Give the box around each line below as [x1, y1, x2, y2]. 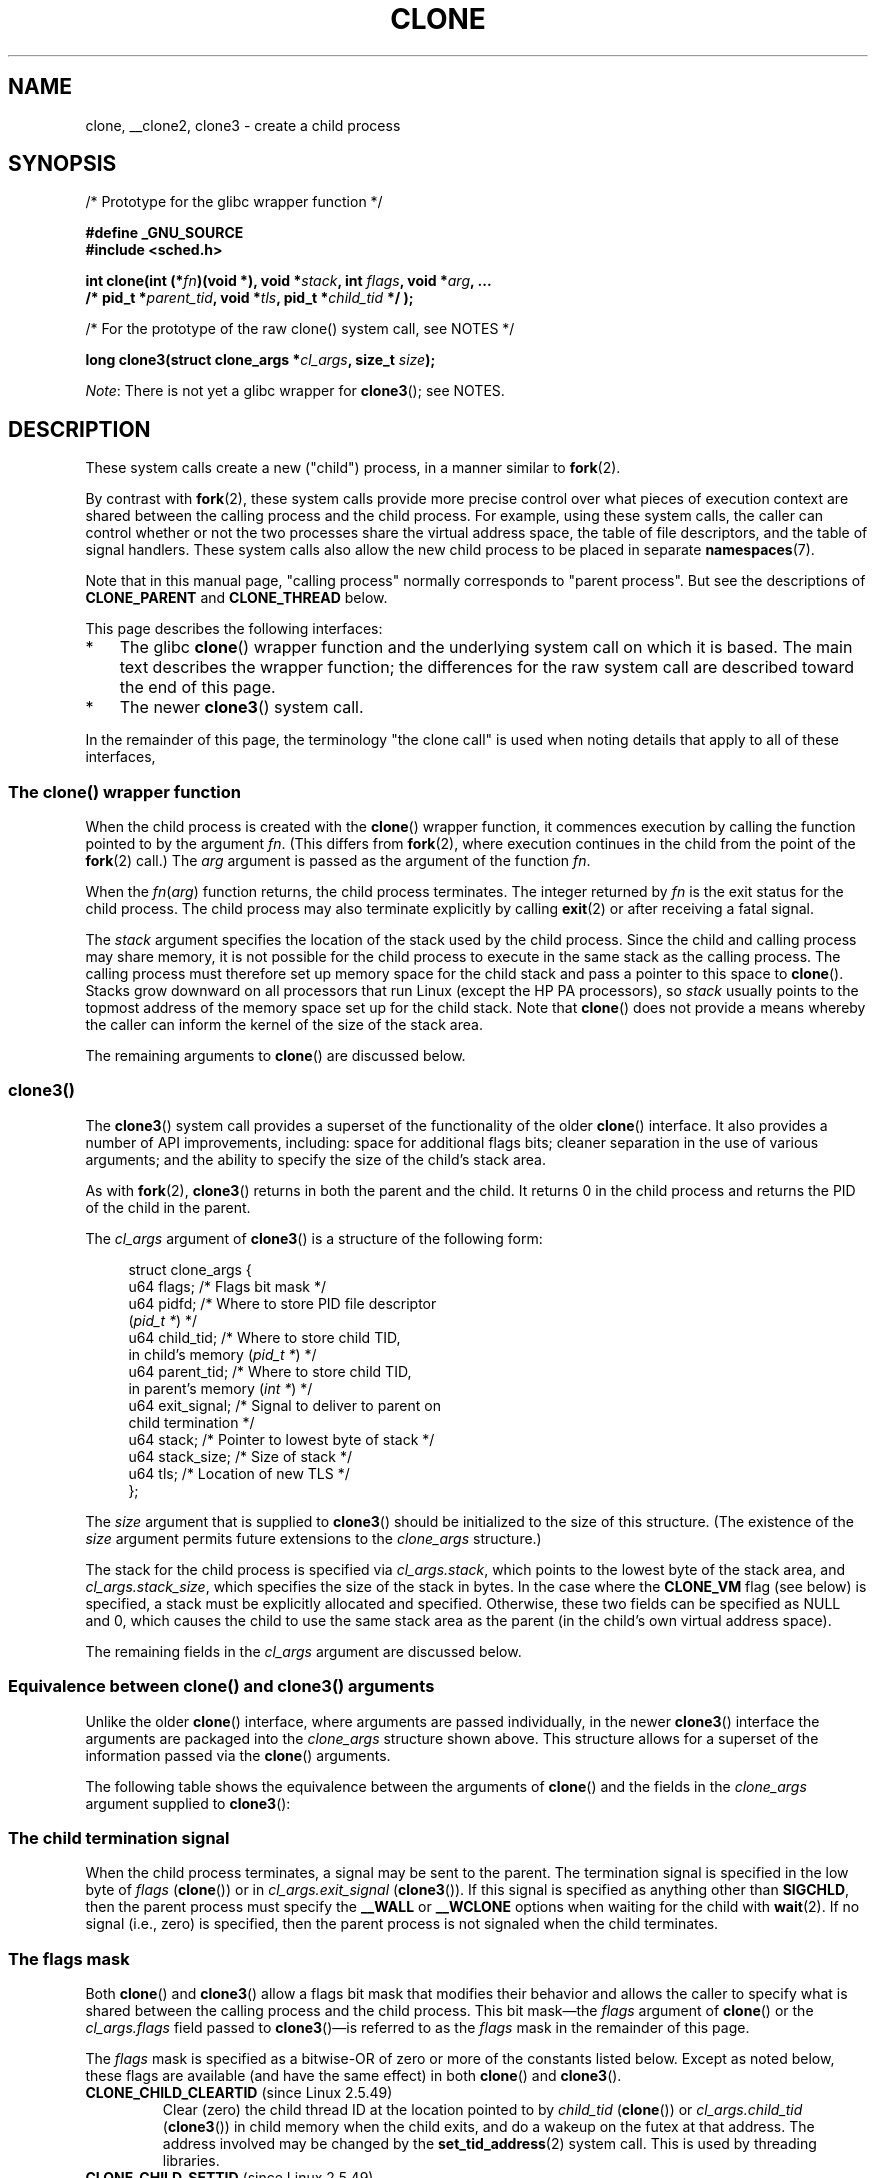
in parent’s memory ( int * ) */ [128, 1379, 313, 1397]
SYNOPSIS [8, 151, 117, 177]
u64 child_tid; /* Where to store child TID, [128, 1328, 401, 1346]
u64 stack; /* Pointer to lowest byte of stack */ [128, 1430, 435, 1448]
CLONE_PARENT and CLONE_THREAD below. [85, 589, 388, 607]
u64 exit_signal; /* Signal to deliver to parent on [128, 1396, 441, 1414]
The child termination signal [8, 1827, 230, 1848]
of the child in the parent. [85, 1198, 251, 1216]
